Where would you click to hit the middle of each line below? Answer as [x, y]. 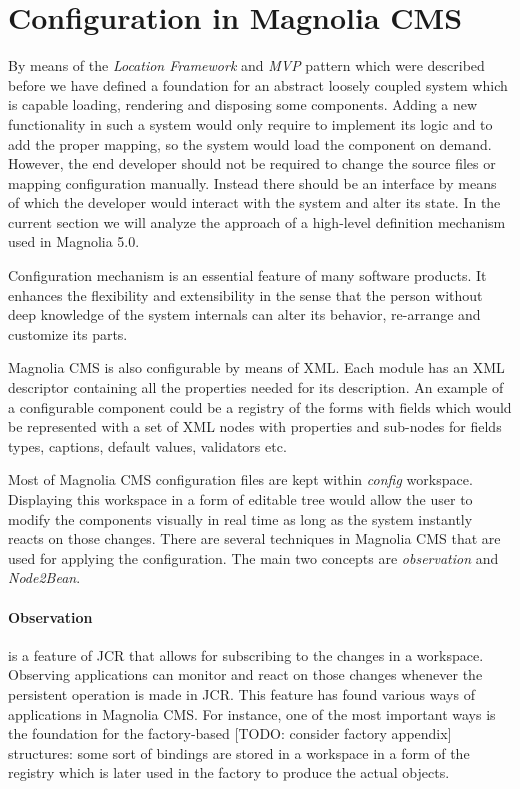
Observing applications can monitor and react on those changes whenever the [245, 674]
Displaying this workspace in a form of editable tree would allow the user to [240, 499]
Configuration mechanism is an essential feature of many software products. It [247, 275]
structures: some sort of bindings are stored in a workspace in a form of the [239, 752]
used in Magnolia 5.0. [74, 241]
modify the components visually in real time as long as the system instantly [240, 518]
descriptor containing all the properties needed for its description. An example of [256, 387]
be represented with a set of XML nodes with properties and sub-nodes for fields [255, 426]
